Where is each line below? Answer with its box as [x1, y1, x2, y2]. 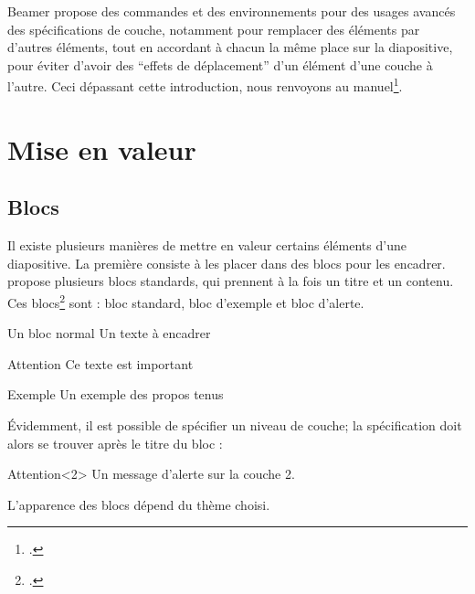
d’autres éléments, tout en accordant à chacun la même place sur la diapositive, [7, 37, 453, 57]
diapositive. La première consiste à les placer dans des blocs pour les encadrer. [7, 253, 446, 272]
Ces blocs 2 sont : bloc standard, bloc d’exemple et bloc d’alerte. [7, 290, 364, 312]
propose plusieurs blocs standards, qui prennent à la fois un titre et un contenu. [7, 271, 454, 291]
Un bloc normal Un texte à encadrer [7, 324, 211, 343]
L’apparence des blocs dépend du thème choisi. [7, 494, 270, 514]
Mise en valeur [7, 130, 196, 167]
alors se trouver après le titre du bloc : [7, 433, 223, 452]
